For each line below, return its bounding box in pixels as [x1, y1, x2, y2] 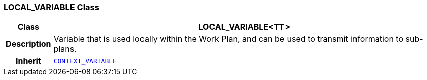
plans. [53, 44, 77, 54]
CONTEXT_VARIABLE [53, 57, 117, 65]
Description [6, 39, 51, 49]
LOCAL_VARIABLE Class [4, 2, 99, 12]
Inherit [15, 56, 41, 66]
